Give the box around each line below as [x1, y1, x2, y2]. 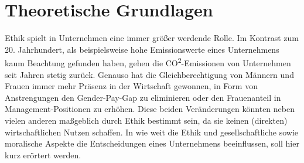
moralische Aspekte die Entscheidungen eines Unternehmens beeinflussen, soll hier [5, 137, 299, 150]
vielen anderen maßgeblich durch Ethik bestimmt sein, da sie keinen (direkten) [5, 114, 288, 126]
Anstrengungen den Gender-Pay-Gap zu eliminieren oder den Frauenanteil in [5, 91, 281, 103]
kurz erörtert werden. [5, 148, 81, 161]
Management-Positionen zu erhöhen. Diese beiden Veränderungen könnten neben [5, 103, 295, 115]
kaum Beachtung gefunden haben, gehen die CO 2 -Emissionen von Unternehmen [5, 55, 291, 69]
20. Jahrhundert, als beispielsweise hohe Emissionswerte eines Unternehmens [5, 43, 279, 55]
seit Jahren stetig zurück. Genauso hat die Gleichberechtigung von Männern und [5, 68, 294, 80]
